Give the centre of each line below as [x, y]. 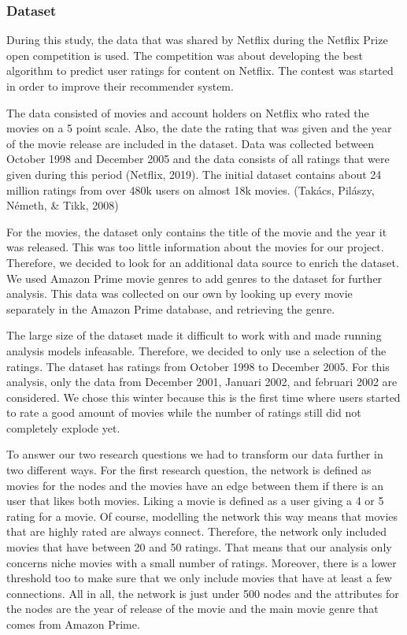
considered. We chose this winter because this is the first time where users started [203, 397]
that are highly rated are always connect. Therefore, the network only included [196, 531]
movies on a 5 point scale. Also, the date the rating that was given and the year [199, 128]
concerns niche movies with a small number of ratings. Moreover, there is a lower [202, 562]
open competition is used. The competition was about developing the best [185, 55]
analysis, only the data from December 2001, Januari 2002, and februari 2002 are [202, 382]
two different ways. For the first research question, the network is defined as [189, 470]
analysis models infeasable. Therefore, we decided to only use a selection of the [196, 350]
